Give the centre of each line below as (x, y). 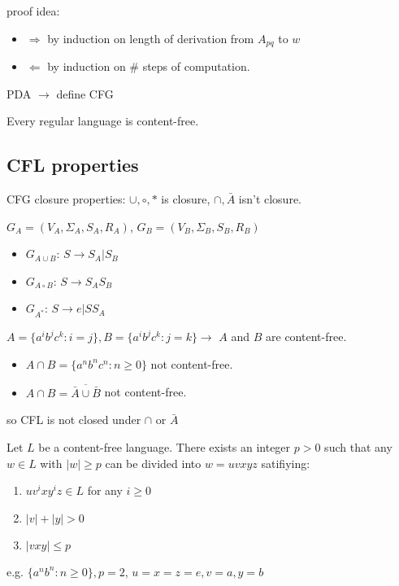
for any (105, 490)
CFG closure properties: (66, 199)
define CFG (85, 93)
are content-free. (306, 337)
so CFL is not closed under (74, 420)
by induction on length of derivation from (151, 38)
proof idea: (33, 11)
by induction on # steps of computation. (149, 66)
